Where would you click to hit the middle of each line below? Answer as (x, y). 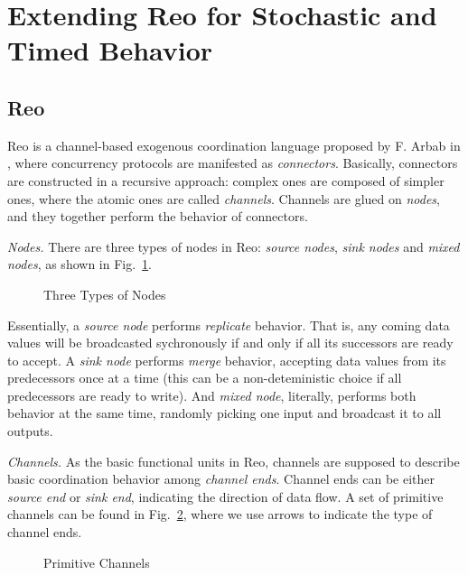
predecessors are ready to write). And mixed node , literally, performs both (212, 395)
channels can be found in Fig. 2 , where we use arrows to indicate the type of (220, 514)
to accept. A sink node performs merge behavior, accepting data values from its (227, 360)
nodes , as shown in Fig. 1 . (80, 264)
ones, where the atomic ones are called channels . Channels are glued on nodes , (224, 198)
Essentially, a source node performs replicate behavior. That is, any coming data (229, 325)
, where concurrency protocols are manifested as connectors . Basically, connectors (233, 163)
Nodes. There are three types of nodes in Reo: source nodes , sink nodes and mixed (234, 246)
